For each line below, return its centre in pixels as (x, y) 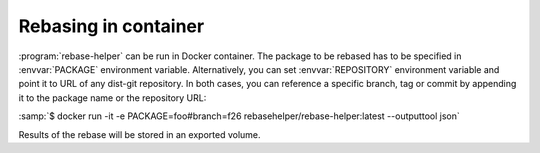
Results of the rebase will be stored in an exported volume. (139, 134)
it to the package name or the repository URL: (112, 97)
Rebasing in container (111, 26)
